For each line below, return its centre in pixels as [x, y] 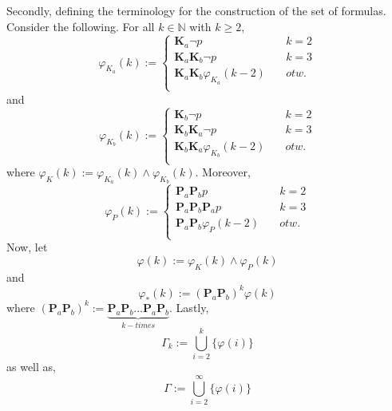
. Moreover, [223, 172]
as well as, [31, 367]
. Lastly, [189, 307]
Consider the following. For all [81, 26]
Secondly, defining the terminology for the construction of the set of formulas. [196, 10]
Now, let [27, 247]
